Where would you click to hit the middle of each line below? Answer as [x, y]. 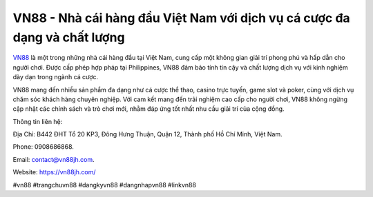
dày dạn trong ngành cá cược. [56, 77]
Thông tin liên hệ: [38, 121]
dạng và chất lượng [69, 37]
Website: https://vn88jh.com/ [54, 172]
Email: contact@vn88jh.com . [54, 159]
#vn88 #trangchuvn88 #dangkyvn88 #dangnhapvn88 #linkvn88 [105, 185]
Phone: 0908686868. [43, 147]
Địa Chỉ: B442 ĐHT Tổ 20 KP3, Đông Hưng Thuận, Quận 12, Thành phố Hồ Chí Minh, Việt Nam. [147, 134]
